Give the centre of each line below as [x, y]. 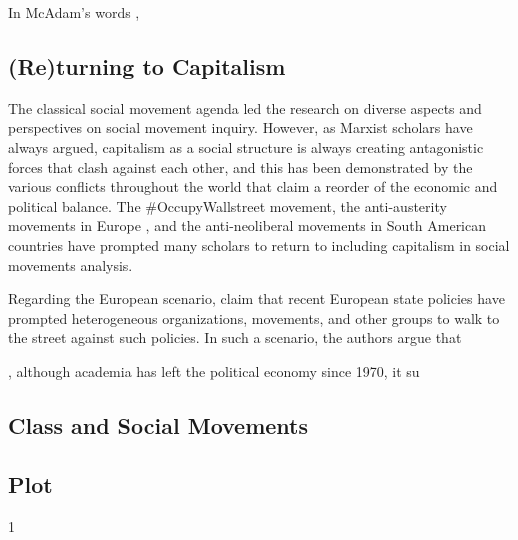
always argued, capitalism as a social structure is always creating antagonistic [246, 146]
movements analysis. [70, 264]
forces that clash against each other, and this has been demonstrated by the [240, 166]
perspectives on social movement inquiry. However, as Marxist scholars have [240, 127]
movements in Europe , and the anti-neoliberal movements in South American [247, 225]
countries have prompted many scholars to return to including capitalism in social [259, 244]
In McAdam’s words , [74, 12]
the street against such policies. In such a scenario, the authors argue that [235, 337]
